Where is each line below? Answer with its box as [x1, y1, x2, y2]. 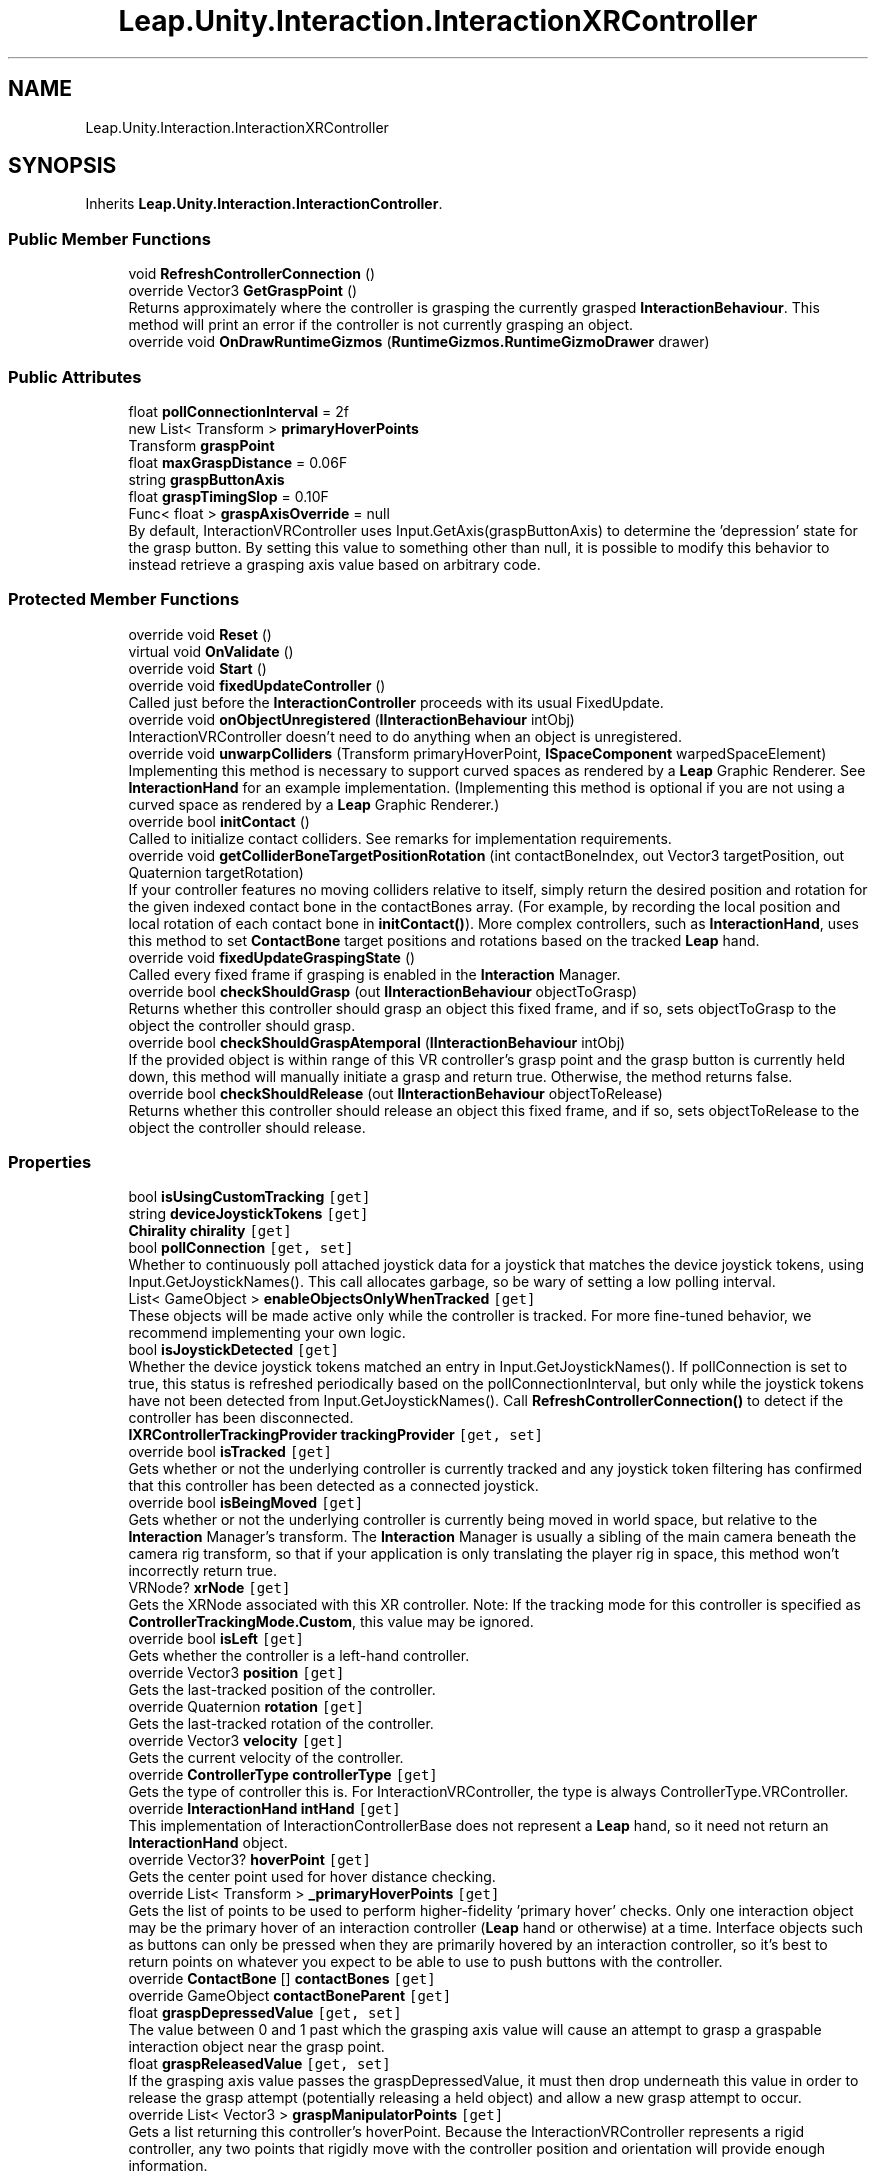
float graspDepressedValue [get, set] [128, 2004, 402, 2022]
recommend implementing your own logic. [128, 1324, 406, 1342]
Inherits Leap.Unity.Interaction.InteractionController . [85, 195, 443, 213]
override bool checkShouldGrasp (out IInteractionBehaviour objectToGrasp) [128, 982, 638, 1000]
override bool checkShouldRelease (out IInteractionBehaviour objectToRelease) [128, 1084, 663, 1102]
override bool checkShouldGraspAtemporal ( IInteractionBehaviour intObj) [128, 1033, 626, 1051]
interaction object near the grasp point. [128, 2038, 385, 2056]
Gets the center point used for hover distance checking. [128, 1868, 496, 1886]
